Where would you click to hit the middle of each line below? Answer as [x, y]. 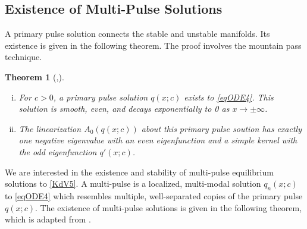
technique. [24, 57]
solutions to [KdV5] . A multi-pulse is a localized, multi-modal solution [133, 183]
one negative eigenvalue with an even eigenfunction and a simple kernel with [158, 140]
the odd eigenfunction [58, 151]
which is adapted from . [48, 219]
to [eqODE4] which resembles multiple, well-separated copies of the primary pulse [154, 195]
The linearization [50, 128]
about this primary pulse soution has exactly [221, 128]
